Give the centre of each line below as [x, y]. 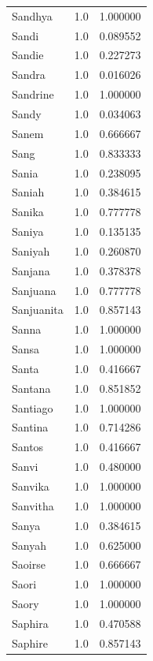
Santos [28, 447]
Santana [31, 388]
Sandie [28, 55]
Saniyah [31, 250]
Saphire [30, 642]
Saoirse [29, 564]
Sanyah [29, 545]
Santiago [33, 407]
